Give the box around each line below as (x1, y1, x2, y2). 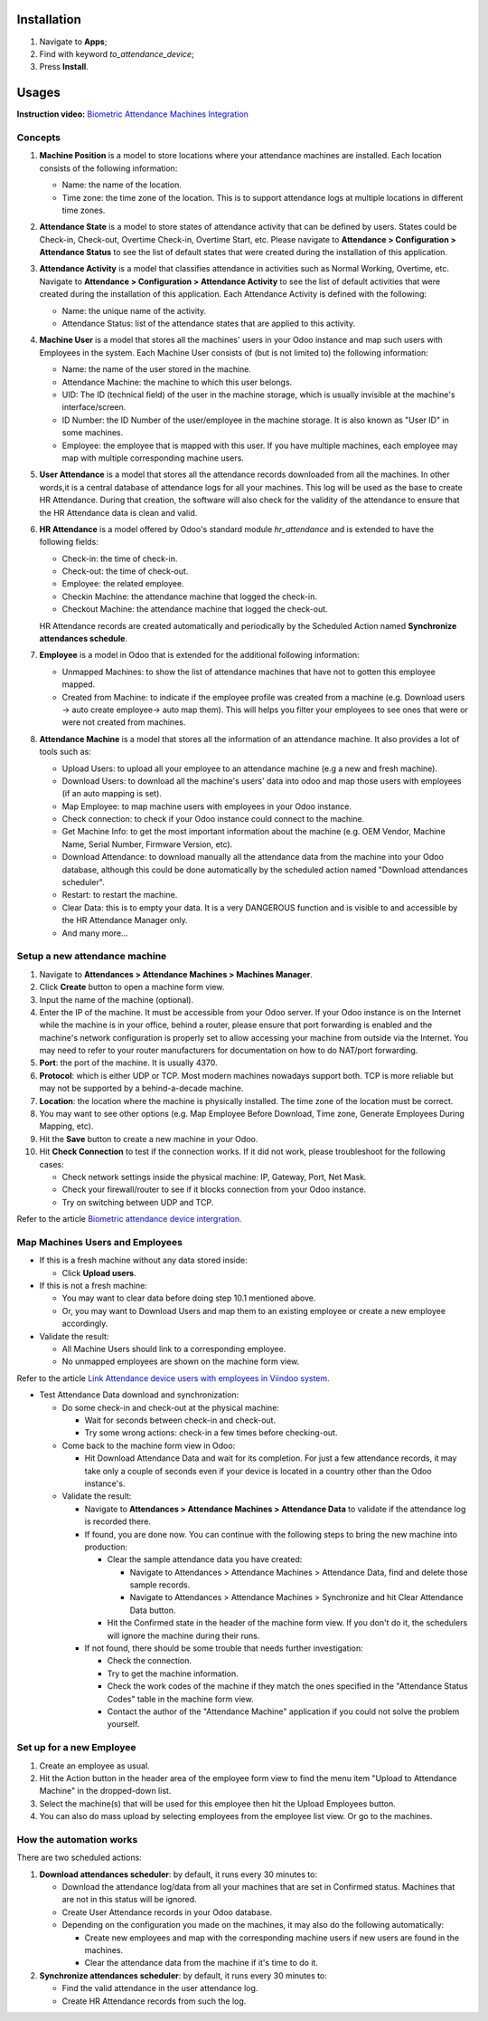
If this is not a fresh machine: (39, 1281, 148, 1292)
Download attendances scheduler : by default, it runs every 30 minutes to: (39, 1869, 318, 1880)
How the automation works (16, 1833, 138, 1845)
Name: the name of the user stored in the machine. (61, 364, 252, 375)
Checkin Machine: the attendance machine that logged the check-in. (61, 591, 318, 602)
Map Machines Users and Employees (16, 1235, 183, 1248)
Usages (16, 85, 61, 100)
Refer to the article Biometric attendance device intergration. (16, 1214, 242, 1225)
